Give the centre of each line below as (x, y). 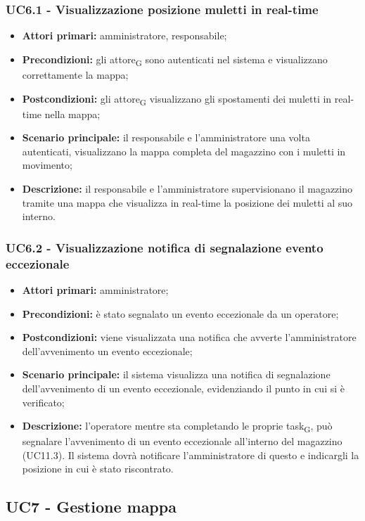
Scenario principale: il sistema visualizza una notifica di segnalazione (176, 374)
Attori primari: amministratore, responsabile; (124, 36)
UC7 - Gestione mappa (91, 507)
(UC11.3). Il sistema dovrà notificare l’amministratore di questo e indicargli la (191, 455)
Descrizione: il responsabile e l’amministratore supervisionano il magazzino (187, 189)
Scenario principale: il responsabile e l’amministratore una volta (166, 137)
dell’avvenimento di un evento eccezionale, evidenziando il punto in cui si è (183, 388)
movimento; (47, 165)
